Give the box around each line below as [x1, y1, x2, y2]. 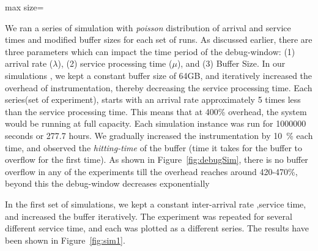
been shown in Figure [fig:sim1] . [5, 233, 125, 246]
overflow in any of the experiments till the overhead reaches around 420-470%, [5, 165, 298, 178]
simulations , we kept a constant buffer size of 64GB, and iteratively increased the [5, 69, 312, 81]
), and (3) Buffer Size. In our [177, 57, 286, 70]
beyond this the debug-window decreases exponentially [5, 177, 210, 190]
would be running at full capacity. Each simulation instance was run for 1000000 [5, 117, 306, 130]
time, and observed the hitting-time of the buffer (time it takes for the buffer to [5, 141, 303, 154]
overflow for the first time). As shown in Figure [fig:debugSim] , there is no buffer [5, 153, 308, 166]
